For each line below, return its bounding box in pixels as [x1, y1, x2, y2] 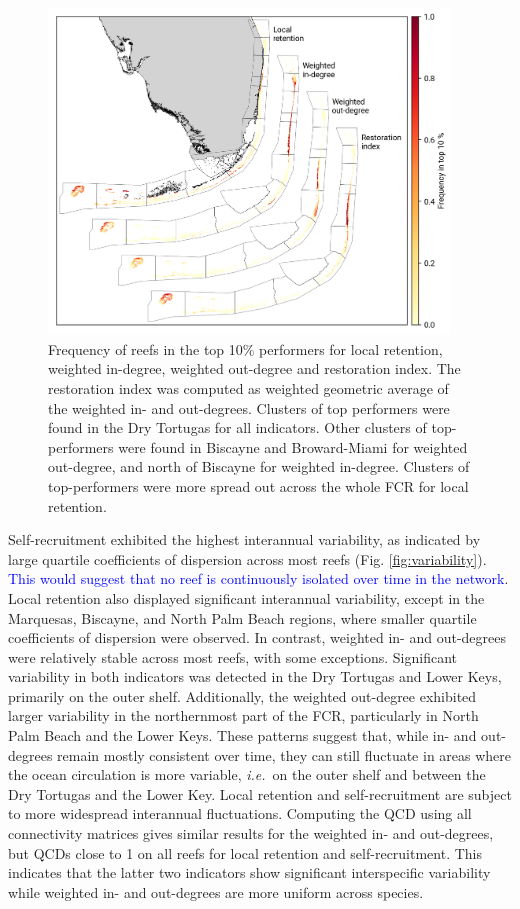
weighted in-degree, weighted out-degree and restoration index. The [48, 358, 461, 379]
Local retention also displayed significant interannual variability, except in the [8, 587, 485, 608]
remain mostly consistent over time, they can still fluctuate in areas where [57, 744, 512, 765]
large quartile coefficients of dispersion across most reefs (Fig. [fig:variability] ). [8, 548, 487, 569]
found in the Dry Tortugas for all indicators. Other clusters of [48, 417, 427, 438]
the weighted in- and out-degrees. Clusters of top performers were [48, 397, 450, 418]
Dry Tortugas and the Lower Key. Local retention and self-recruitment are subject [8, 783, 512, 804]
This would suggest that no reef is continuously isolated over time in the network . [8, 568, 509, 589]
